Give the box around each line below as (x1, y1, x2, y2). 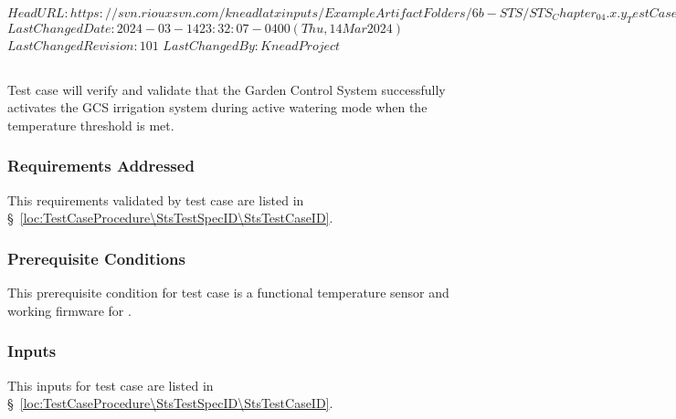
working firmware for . (7, 300, 132, 319)
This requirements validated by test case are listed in (7, 190, 304, 209)
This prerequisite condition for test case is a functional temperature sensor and (7, 283, 449, 302)
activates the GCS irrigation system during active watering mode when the (7, 98, 428, 117)
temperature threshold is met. (7, 115, 174, 134)
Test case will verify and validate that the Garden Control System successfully (7, 79, 446, 99)
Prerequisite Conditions (7, 246, 186, 269)
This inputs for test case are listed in (7, 375, 214, 394)
